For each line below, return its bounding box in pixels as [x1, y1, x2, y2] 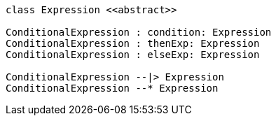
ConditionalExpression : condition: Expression [6, 27, 272, 38]
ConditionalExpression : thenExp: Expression [6, 38, 260, 49]
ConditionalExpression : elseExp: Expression [6, 49, 260, 60]
